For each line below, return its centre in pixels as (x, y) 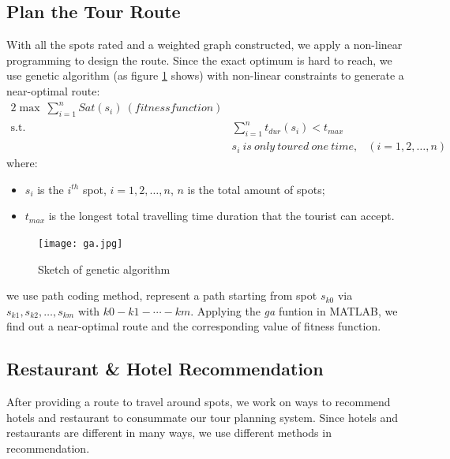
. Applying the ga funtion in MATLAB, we (294, 310)
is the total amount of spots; (256, 189)
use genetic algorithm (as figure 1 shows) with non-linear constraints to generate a (205, 75)
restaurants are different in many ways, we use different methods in (169, 433)
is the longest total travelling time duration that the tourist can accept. (221, 216)
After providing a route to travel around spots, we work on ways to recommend (199, 402)
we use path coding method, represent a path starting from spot (162, 295)
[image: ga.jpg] (81, 244)
